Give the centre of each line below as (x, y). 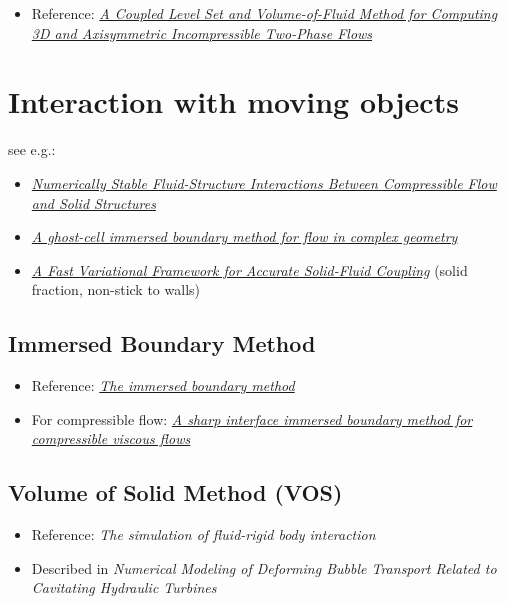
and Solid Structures (93, 202)
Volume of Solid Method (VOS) (175, 492)
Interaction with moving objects (233, 101)
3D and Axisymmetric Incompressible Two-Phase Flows (202, 32)
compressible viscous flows (111, 438)
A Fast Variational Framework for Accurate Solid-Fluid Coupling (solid (249, 269)
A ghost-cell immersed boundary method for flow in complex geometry (244, 236)
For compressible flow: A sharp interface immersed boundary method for (252, 418)
